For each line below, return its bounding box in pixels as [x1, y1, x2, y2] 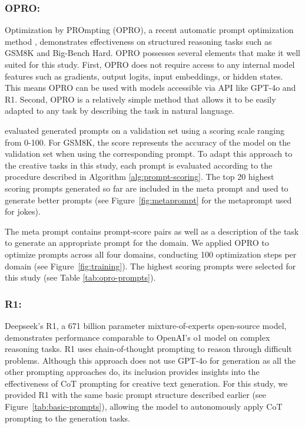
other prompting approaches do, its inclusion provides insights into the [5, 366, 260, 378]
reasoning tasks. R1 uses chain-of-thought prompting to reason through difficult [5, 343, 292, 355]
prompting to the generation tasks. [5, 411, 130, 424]
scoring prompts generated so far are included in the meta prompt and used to [5, 182, 289, 194]
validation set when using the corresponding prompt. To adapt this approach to [5, 147, 293, 160]
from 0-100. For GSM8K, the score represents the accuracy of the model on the [5, 136, 291, 148]
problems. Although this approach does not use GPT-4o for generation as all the [5, 354, 296, 366]
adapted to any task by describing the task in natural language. [5, 104, 235, 117]
